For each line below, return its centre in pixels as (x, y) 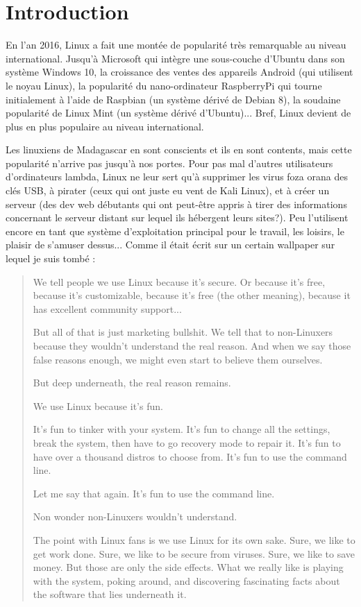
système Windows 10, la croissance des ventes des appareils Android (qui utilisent (179, 72)
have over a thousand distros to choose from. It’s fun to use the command (190, 456)
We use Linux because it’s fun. (98, 405)
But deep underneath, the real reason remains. (132, 383)
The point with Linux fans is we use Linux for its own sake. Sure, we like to (194, 539)
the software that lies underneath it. (110, 594)
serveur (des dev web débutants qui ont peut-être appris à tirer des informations (176, 204)
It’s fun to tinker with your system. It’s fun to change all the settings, (182, 429)
